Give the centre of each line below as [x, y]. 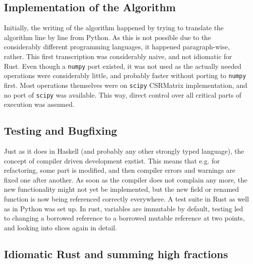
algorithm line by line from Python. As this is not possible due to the [108, 37]
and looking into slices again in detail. [61, 227]
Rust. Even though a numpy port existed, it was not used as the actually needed [123, 66]
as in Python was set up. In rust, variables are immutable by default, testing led [124, 208]
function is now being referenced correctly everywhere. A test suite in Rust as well [126, 198]
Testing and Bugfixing [61, 131]
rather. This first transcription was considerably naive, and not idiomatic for [118, 56]
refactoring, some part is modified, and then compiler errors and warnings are [120, 170]
